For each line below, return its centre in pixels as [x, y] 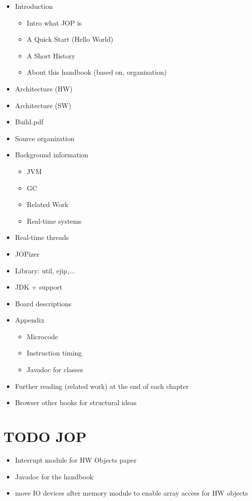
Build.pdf [29, 122]
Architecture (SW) [43, 105]
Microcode [42, 336]
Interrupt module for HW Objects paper [76, 459]
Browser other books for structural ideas [76, 402]
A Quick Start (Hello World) [70, 39]
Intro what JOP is [54, 22]
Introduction [34, 6]
